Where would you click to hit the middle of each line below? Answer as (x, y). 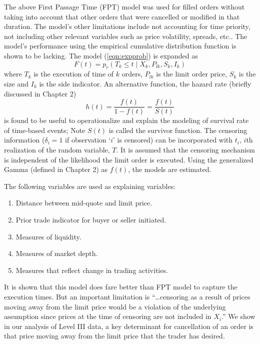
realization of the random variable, (57, 149)
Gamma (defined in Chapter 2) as (56, 169)
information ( (24, 140)
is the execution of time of (74, 74)
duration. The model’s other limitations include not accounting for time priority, (127, 26)
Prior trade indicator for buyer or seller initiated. (91, 219)
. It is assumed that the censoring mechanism (185, 149)
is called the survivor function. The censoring (178, 130)
